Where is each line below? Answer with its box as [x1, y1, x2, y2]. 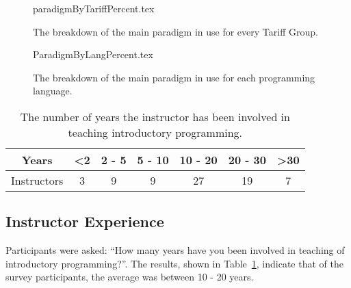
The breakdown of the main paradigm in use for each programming [33, 70, 315, 84]
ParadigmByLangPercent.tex [33, 47, 153, 62]
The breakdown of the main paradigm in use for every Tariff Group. [33, 24, 318, 38]
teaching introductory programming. [68, 124, 243, 140]
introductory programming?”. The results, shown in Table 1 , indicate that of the [5, 256, 343, 270]
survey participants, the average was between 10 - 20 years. [5, 270, 254, 284]
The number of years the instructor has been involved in [20, 108, 290, 125]
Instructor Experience [5, 211, 164, 232]
